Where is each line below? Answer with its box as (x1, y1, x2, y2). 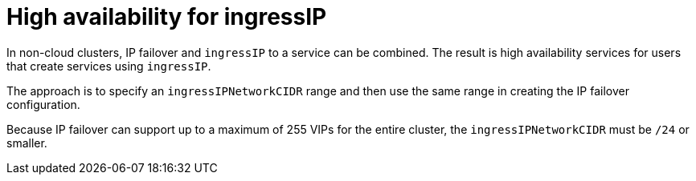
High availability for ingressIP (6, 3, 327, 30)
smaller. (6, 135, 47, 150)
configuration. (6, 97, 80, 111)
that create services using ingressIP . (6, 58, 211, 73)
